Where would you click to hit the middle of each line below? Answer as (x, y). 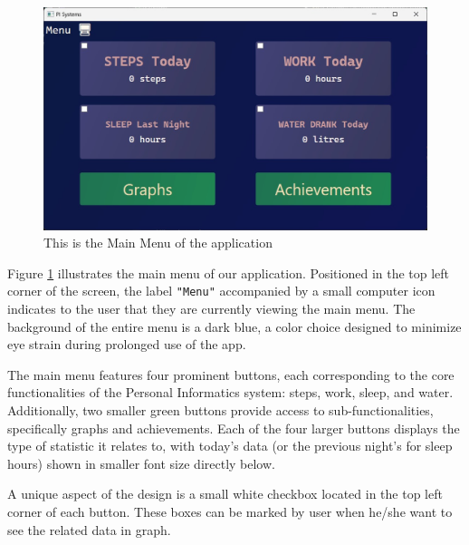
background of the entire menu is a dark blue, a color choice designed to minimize (234, 326)
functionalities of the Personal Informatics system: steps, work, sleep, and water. (230, 392)
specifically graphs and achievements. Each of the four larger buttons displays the (234, 428)
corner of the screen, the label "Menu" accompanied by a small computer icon (221, 291)
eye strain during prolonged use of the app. (127, 344)
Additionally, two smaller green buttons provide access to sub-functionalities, (220, 409)
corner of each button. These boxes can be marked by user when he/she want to (230, 511)
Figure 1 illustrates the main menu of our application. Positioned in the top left (229, 272)
